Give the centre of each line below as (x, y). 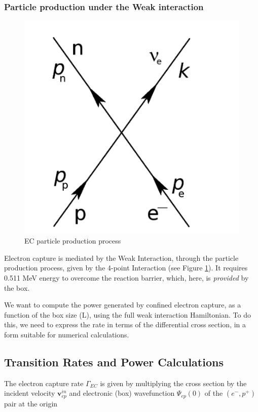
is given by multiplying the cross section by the (173, 383)
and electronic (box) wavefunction (122, 393)
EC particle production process (73, 241)
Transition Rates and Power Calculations (114, 362)
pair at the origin (31, 403)
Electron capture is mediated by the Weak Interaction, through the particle (121, 257)
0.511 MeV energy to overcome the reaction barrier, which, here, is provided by (126, 277)
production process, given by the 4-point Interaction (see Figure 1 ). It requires (126, 268)
